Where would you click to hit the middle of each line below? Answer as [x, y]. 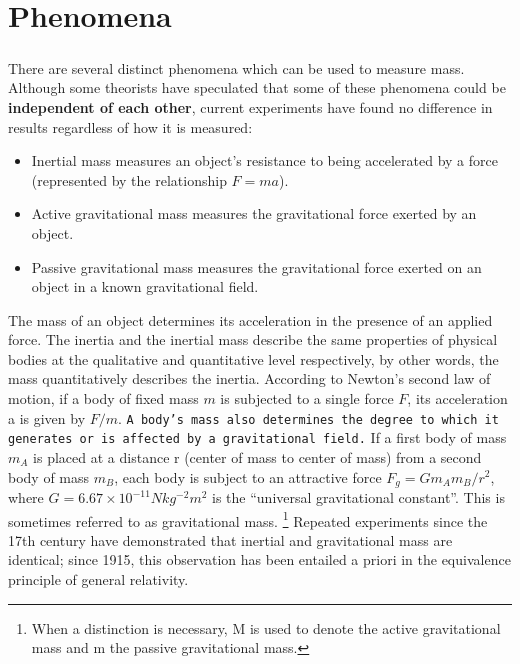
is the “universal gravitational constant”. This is [358, 497]
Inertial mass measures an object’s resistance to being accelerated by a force [264, 160]
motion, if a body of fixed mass [103, 398]
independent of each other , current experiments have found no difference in [250, 106]
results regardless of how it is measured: [130, 126]
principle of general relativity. [98, 579]
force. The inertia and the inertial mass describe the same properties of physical [253, 339]
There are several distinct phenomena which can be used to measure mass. [236, 67]
